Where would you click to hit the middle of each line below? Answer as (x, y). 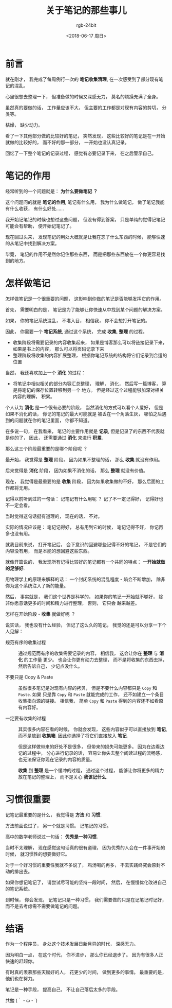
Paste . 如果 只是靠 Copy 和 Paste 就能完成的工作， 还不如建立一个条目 (91, 694)
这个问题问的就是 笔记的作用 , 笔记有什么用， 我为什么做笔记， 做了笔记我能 (85, 202)
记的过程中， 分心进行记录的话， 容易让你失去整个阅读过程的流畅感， (91, 753)
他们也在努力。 (21, 979)
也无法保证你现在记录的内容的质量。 (56, 759)
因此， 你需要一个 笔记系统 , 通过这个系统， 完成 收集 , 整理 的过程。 (76, 331)
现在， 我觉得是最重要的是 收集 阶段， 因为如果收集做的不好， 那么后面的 (83, 481)
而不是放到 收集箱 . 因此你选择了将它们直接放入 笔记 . (73, 735)
